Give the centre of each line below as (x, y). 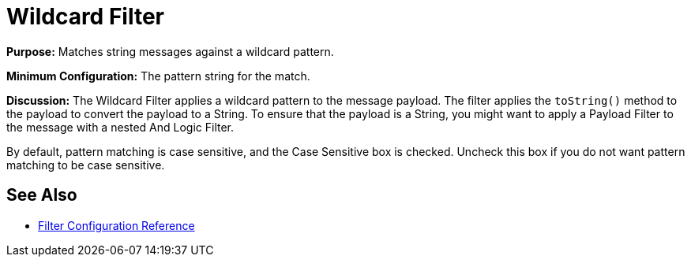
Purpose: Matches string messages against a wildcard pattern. (170, 51)
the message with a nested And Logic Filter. (120, 127)
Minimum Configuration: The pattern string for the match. (158, 76)
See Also (42, 195)
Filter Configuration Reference (116, 225)
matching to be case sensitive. (86, 165)
